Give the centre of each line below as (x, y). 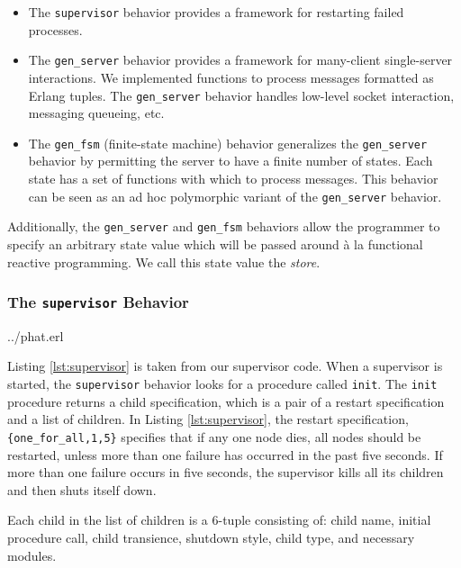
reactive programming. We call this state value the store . (164, 261)
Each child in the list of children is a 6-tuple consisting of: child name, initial (219, 520)
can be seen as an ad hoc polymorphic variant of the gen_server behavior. (235, 196)
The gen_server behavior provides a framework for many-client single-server (240, 60)
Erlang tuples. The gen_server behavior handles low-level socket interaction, (241, 95)
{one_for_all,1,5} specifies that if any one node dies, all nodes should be (214, 436)
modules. (32, 555)
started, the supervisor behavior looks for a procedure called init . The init (222, 384)
